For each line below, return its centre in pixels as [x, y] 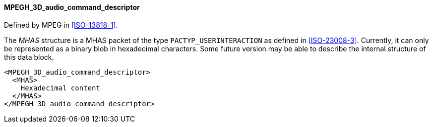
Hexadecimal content [60, 88]
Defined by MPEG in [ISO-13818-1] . [61, 25]
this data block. [29, 57]
